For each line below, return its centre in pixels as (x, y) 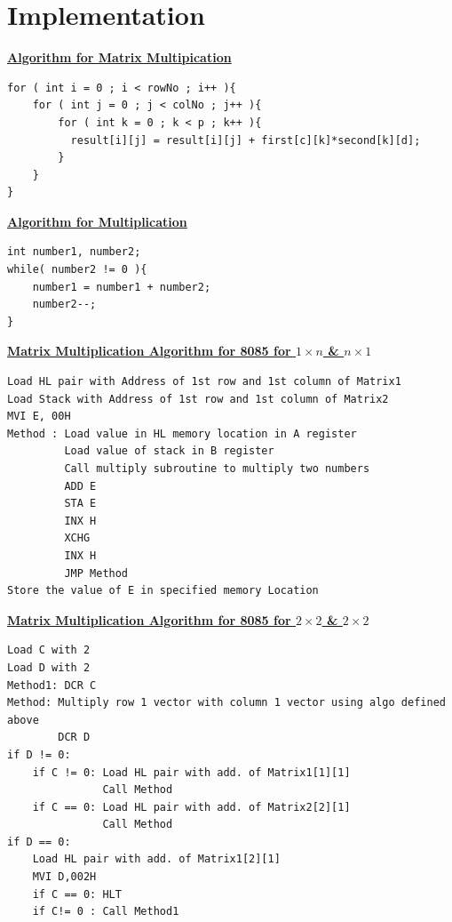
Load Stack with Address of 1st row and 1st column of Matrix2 (198, 399)
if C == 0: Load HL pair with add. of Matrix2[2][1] (191, 807)
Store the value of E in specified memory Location (163, 591)
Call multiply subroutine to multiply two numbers (217, 469)
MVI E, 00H (39, 417)
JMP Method (96, 573)
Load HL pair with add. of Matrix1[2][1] (156, 859)
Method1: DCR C (52, 685)
